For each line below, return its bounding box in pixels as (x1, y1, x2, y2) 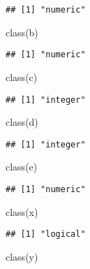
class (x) (6, 204, 38, 219)
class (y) (6, 249, 38, 263)
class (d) (6, 115, 38, 129)
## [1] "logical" (6, 229, 86, 240)
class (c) (6, 69, 38, 84)
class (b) (6, 24, 38, 39)
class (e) (6, 159, 38, 174)
